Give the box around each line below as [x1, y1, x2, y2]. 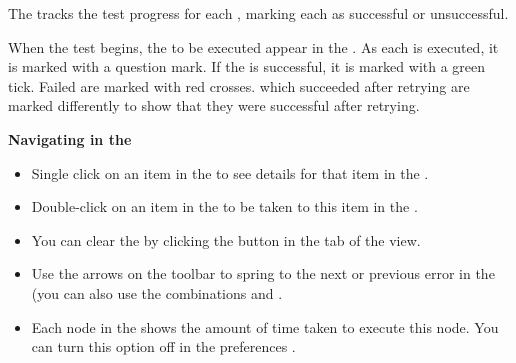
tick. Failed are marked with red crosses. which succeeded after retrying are [8, 75, 470, 96]
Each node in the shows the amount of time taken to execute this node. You [31, 316, 499, 337]
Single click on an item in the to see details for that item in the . [31, 162, 429, 183]
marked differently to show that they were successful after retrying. [8, 95, 420, 116]
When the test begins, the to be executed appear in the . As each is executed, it [8, 36, 499, 57]
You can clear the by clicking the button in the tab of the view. [31, 229, 421, 250]
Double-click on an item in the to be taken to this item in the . [31, 196, 418, 217]
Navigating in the [8, 128, 132, 149]
